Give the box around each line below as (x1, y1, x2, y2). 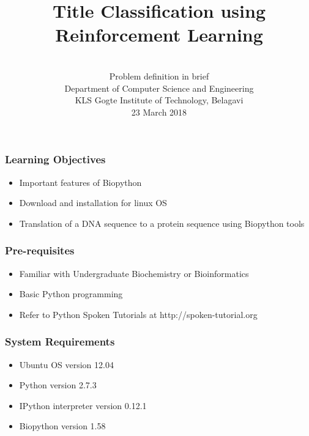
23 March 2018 (131, 105, 187, 118)
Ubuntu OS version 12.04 (19, 358, 114, 371)
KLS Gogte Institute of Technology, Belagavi (75, 94, 244, 106)
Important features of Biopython (19, 176, 142, 188)
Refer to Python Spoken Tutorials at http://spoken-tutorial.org (19, 308, 258, 320)
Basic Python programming (19, 287, 123, 300)
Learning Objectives (5, 152, 106, 167)
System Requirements (5, 334, 115, 349)
